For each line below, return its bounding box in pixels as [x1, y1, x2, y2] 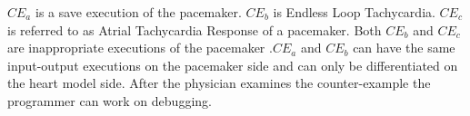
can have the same [353, 38, 455, 57]
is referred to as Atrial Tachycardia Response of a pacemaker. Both [7, 20, 382, 39]
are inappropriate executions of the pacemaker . [7, 38, 273, 57]
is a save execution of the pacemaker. [35, 3, 242, 21]
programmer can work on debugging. [7, 91, 212, 110]
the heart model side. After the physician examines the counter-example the [7, 73, 431, 92]
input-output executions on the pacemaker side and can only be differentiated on [7, 55, 458, 74]
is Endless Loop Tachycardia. [273, 3, 435, 21]
